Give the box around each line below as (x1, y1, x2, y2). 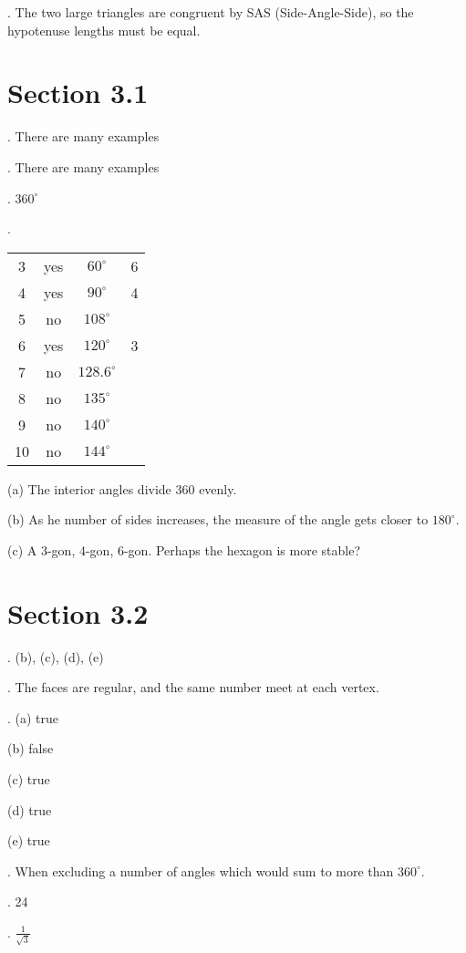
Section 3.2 (7, 594, 149, 631)
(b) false (7, 739, 54, 758)
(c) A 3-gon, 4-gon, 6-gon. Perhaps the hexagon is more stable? (7, 540, 361, 559)
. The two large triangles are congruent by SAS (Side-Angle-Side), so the (7, 3, 414, 21)
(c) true (7, 769, 50, 788)
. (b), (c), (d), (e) (7, 647, 104, 666)
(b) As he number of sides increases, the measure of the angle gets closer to (7, 510, 429, 529)
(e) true (7, 831, 50, 850)
